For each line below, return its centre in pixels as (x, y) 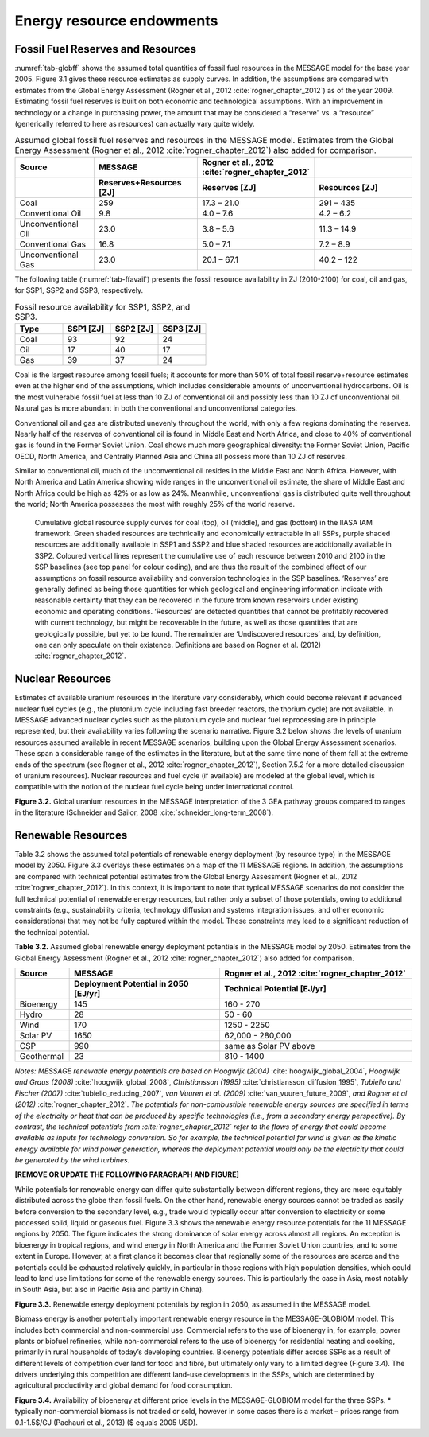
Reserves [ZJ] (229, 187)
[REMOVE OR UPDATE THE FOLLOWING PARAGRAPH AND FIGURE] (127, 1174)
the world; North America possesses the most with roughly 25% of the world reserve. (155, 504)
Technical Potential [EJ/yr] (276, 988)
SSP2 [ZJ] (134, 329)
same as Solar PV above (270, 1046)
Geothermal (41, 1056)
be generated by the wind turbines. (72, 1160)
